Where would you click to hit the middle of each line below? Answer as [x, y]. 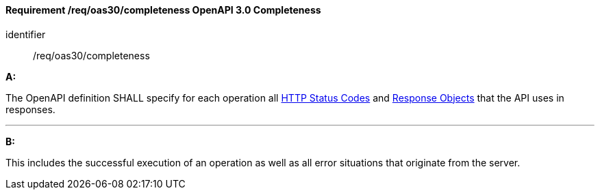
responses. [30, 109]
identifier [26, 34]
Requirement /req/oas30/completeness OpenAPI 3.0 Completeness [163, 10]
